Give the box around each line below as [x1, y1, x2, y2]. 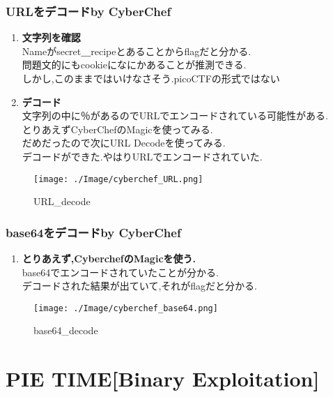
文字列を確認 [22, 30, 81, 45]
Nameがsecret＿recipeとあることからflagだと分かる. [22, 43, 251, 58]
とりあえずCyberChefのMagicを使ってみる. [22, 121, 213, 136]
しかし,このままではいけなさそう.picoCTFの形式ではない [22, 71, 280, 85]
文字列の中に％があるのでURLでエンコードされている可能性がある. [22, 108, 328, 123]
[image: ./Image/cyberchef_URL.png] [33, 174, 203, 184]
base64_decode [33, 323, 98, 338]
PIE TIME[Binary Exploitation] [6, 364, 320, 393]
